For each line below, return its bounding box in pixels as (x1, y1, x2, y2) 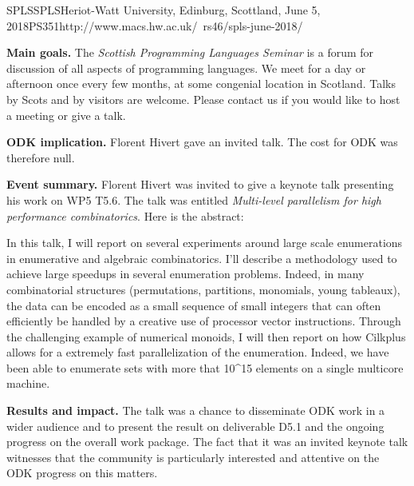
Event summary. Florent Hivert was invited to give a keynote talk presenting (6, 176, 394, 193)
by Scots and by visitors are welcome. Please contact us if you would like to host (6, 90, 400, 107)
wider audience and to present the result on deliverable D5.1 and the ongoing (6, 417, 384, 434)
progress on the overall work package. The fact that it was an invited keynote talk (6, 433, 408, 450)
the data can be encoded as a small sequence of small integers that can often (6, 297, 381, 313)
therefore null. (6, 149, 75, 165)
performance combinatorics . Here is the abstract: (6, 207, 244, 224)
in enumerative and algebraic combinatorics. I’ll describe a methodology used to (6, 249, 397, 266)
